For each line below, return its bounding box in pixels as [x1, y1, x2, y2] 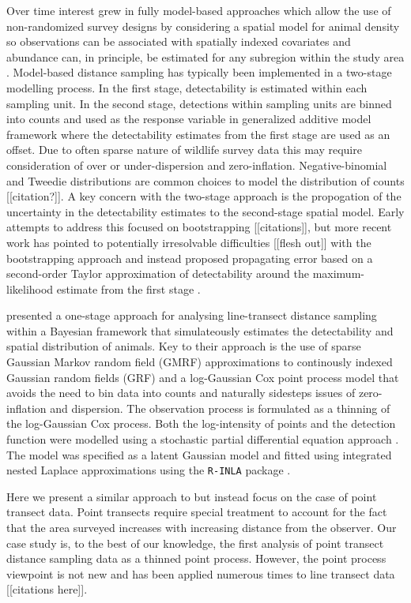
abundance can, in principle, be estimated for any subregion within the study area [6, 48, 405, 65]
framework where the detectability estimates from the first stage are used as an [6, 125, 390, 142]
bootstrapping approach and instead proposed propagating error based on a [6, 249, 373, 266]
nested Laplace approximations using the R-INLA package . [6, 462, 291, 478]
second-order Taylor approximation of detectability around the [6, 265, 309, 282]
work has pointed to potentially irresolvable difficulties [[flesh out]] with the [6, 234, 371, 250]
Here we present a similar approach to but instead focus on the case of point [6, 488, 377, 504]
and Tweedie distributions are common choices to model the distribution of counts [6, 172, 405, 189]
